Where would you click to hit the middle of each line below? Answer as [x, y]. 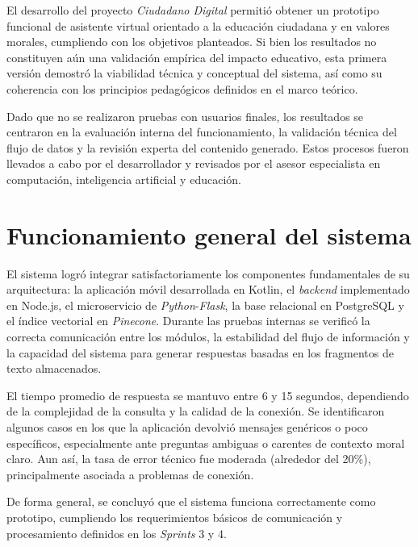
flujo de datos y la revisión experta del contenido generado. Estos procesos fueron [208, 147]
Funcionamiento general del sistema [209, 234]
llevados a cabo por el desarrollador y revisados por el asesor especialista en [194, 163]
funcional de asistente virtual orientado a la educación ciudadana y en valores [198, 25]
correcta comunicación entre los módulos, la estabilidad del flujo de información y [208, 337]
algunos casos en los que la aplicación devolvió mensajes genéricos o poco [187, 427]
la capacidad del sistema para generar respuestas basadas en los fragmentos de [200, 352]
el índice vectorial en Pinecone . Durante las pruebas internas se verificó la [188, 321]
